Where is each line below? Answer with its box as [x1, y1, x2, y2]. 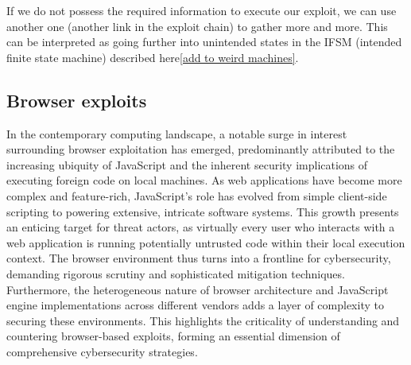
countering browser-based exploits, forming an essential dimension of [6, 328, 340, 344]
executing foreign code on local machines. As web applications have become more [6, 172, 402, 188]
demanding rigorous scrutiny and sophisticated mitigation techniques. [6, 265, 345, 282]
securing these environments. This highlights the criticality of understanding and [6, 312, 400, 328]
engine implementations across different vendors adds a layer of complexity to [6, 297, 384, 313]
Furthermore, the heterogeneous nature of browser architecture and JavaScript [6, 281, 389, 297]
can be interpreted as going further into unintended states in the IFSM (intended [6, 33, 402, 50]
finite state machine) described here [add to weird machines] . [6, 49, 299, 65]
